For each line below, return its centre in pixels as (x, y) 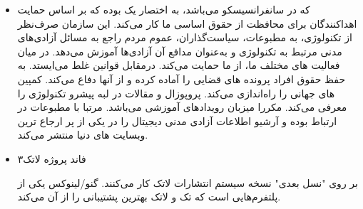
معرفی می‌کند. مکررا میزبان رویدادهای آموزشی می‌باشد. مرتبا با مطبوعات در (182, 107)
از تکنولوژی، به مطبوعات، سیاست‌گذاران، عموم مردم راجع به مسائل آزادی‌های (185, 37)
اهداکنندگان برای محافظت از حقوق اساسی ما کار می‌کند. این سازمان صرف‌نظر (187, 23)
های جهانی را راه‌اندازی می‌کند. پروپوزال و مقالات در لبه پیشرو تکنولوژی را (176, 93)
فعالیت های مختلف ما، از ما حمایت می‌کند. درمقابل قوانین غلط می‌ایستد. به (179, 65)
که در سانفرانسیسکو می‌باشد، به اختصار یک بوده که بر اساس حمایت (164, 9)
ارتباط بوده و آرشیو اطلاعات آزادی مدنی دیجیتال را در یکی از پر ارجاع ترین (177, 120)
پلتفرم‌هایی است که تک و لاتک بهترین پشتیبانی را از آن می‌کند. (149, 197)
